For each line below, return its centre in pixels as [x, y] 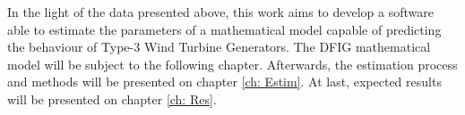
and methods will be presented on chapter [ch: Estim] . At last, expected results [224, 82]
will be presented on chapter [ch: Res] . [112, 99]
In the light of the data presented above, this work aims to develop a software [220, 12]
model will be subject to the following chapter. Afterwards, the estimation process [232, 64]
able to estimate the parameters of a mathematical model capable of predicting [224, 29]
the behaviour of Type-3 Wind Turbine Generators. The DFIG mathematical [219, 47]
